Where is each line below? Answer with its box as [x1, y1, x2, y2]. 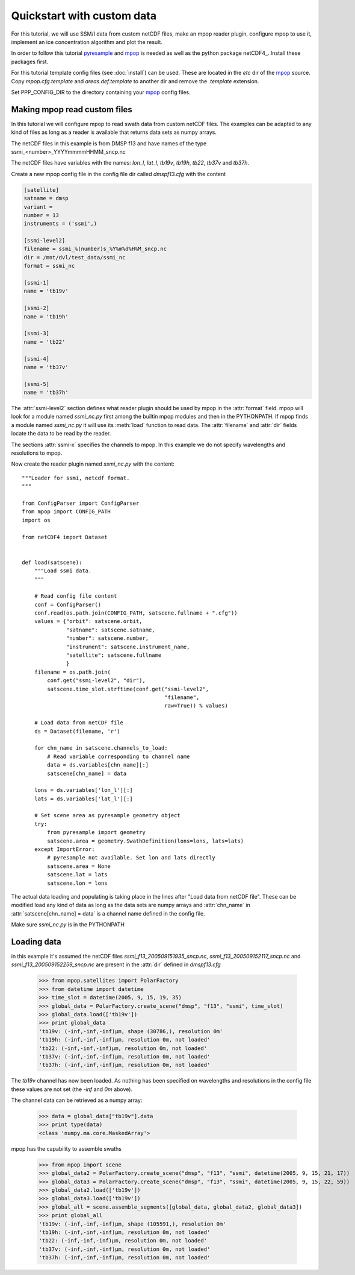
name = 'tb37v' [23, 364, 69, 370]
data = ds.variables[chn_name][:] [47, 762, 149, 768]
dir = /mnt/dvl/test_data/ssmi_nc [23, 254, 126, 261]
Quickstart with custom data [11, 9, 156, 22]
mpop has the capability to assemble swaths [11, 1145, 122, 1152]
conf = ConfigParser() [34, 601, 102, 608]
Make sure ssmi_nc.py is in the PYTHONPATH [11, 921, 125, 928]
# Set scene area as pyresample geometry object [34, 812, 181, 819]
